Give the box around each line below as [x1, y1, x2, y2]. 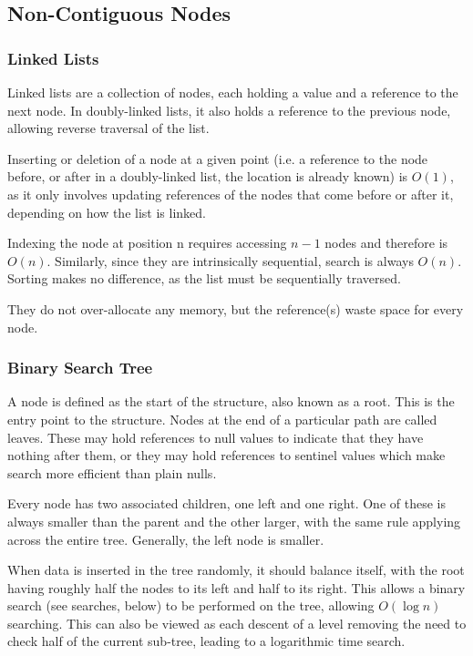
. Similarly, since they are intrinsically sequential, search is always [46, 251, 414, 270]
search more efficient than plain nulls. [7, 463, 217, 482]
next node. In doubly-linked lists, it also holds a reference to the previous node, [7, 100, 451, 119]
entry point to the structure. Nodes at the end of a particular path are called [7, 409, 437, 428]
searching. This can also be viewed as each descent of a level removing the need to [7, 613, 467, 632]
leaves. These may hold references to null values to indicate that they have [7, 427, 424, 446]
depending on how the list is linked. [7, 202, 206, 221]
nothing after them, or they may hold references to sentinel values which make [7, 446, 446, 465]
